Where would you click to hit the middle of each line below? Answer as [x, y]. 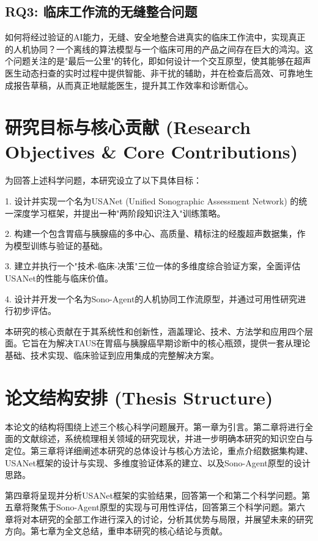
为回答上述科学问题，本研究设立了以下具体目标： [103, 180]
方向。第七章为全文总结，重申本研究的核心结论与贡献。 [116, 531]
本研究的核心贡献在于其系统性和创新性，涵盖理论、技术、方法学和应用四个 [155, 331]
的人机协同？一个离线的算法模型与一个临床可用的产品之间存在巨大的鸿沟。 [155, 49]
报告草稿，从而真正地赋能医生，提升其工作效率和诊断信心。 [133, 85]
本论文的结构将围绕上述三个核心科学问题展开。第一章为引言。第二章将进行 [155, 426]
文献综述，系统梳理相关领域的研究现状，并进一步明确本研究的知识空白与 [167, 438]
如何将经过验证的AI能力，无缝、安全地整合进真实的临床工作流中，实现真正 [155, 37]
